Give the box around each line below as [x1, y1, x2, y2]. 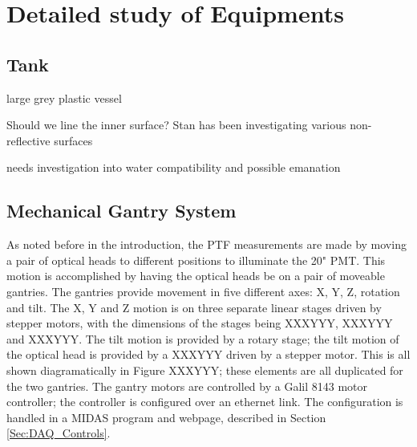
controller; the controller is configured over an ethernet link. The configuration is [6, 393, 403, 410]
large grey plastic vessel [6, 89, 122, 106]
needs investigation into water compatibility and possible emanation [6, 159, 341, 176]
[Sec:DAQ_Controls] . [6, 425, 111, 441]
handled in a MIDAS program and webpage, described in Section [6, 408, 326, 425]
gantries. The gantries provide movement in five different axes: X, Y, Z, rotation [6, 282, 400, 299]
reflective [6, 132, 51, 148]
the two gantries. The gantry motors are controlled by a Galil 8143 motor [6, 377, 368, 394]
